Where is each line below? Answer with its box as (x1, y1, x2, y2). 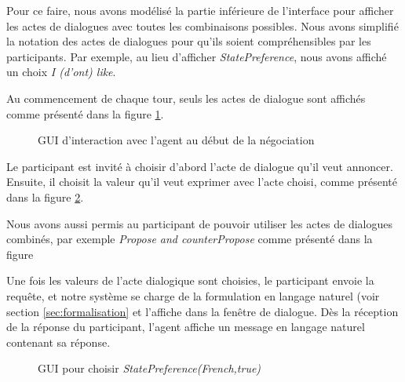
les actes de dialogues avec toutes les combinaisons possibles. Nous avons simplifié (6, 17, 399, 34)
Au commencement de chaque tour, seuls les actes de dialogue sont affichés (6, 89, 366, 106)
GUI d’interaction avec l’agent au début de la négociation (38, 132, 315, 148)
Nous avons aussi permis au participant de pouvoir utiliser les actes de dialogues (6, 215, 392, 231)
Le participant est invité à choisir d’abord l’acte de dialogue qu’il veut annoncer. (6, 158, 393, 174)
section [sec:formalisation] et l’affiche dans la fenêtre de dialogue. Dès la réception (6, 303, 399, 319)
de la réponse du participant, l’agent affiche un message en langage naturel (6, 318, 365, 335)
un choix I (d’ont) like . (6, 64, 116, 80)
